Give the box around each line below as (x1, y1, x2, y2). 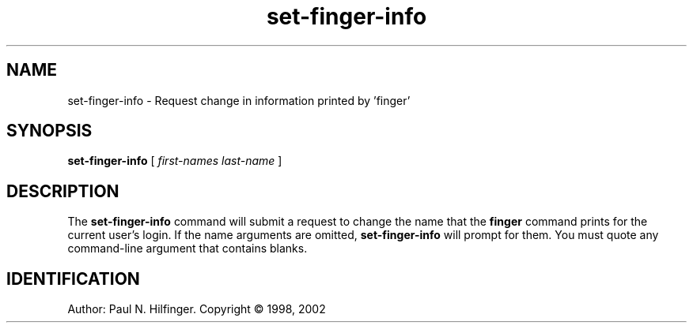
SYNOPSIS (6, 121, 93, 141)
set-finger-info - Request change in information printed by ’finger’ (67, 93, 411, 107)
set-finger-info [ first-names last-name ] (67, 154, 282, 168)
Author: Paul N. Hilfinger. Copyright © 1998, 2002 (67, 302, 326, 316)
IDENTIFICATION (6, 268, 140, 289)
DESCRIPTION (6, 181, 119, 201)
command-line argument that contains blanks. (67, 241, 308, 256)
